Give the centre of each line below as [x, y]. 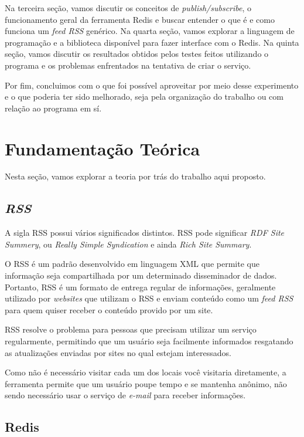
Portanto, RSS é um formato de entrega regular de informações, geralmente [140, 287]
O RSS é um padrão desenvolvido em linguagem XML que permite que [132, 264]
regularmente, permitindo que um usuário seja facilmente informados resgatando [149, 341]
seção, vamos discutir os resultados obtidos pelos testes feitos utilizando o [137, 54]
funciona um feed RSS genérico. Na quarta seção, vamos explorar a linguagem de [150, 31]
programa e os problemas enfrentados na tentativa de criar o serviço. [128, 65]
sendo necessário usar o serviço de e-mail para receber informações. [125, 395]
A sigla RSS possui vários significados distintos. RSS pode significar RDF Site [145, 233]
